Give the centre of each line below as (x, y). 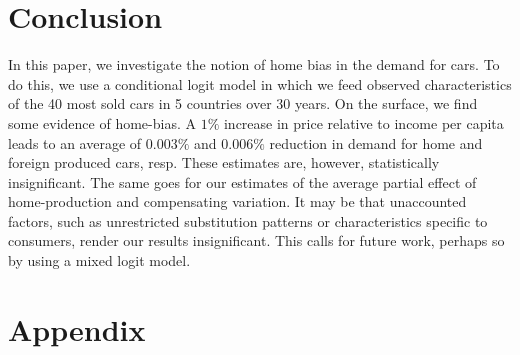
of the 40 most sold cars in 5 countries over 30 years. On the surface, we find (243, 103)
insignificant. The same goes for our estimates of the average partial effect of (242, 181)
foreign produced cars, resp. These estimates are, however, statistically (224, 162)
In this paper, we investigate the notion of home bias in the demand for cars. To (254, 64)
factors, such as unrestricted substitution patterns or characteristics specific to (248, 220)
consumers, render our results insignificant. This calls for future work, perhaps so (256, 240)
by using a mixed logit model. (99, 260)
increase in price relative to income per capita (363, 122)
